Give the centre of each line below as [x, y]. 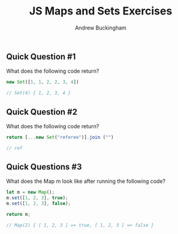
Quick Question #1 [41, 56]
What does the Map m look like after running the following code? [86, 181]
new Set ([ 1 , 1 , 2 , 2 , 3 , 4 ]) [43, 82]
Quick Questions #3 [44, 167]
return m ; [19, 215]
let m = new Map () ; [31, 192]
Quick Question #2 [42, 112]
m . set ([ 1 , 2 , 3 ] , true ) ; [37, 198]
